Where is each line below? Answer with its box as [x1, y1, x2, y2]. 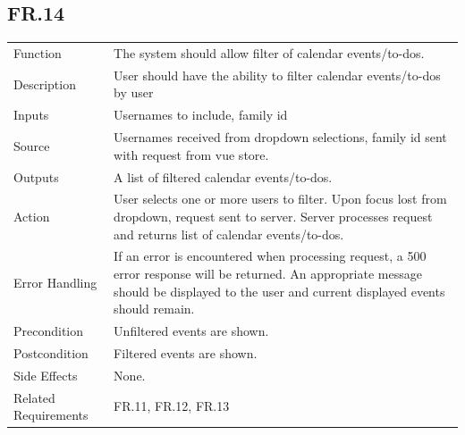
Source [13, 136, 50, 155]
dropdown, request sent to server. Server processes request [114, 206, 433, 225]
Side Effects [13, 365, 78, 384]
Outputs [13, 167, 59, 186]
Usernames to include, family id [114, 105, 288, 124]
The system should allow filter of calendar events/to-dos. [114, 43, 425, 62]
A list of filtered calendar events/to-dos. [114, 167, 333, 186]
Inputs [13, 105, 49, 124]
